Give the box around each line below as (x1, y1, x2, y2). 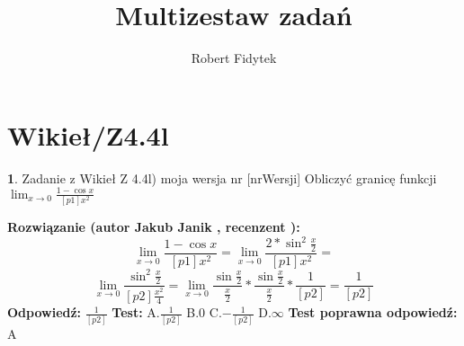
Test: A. (112, 303, 160, 322)
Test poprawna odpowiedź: (288, 303, 458, 322)
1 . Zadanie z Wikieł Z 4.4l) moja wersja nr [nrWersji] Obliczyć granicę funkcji (7, 168, 437, 187)
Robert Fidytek (191, 49, 277, 67)
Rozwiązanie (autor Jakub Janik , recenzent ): (7, 217, 300, 236)
